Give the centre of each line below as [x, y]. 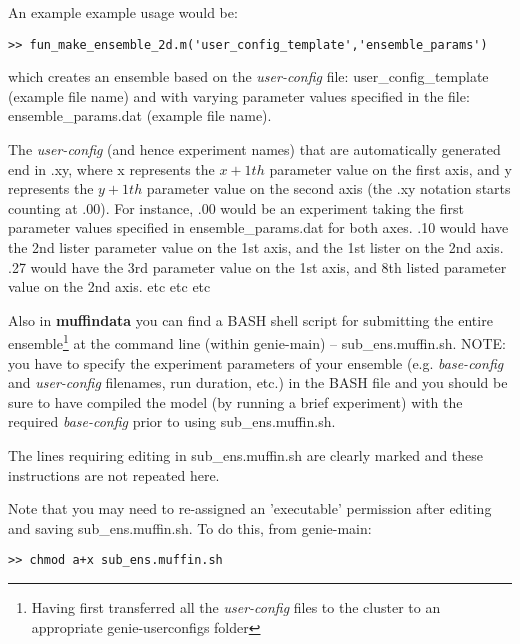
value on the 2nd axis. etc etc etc [109, 286]
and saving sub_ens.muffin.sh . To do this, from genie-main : [190, 527]
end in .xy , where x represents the [111, 168]
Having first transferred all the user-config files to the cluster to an [236, 607]
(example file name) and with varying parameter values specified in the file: [239, 95]
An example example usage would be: [123, 12]
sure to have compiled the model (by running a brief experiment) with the [235, 401]
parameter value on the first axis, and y [390, 168]
